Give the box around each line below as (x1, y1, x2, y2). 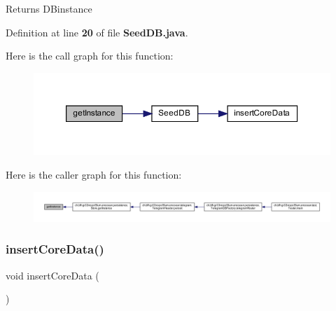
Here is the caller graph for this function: (6, 167, 182, 182)
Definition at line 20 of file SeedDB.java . (6, 25, 188, 39)
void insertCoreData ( (6, 268, 99, 282)
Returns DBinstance (6, 1, 92, 15)
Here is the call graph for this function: (6, 48, 174, 63)
